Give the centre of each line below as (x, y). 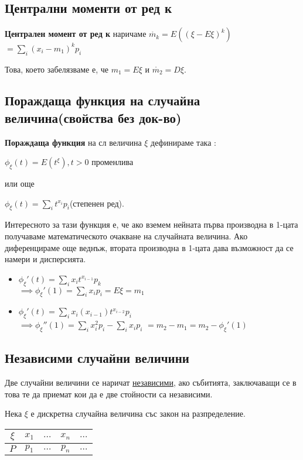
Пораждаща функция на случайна (103, 100)
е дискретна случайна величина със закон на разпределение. (138, 413)
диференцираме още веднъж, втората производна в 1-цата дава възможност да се (149, 247)
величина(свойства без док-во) (93, 117)
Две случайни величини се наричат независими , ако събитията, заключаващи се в (151, 382)
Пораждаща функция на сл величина (73, 142)
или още (20, 183)
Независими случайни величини (97, 358)
